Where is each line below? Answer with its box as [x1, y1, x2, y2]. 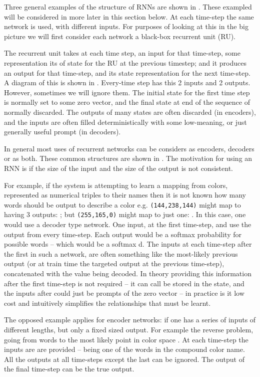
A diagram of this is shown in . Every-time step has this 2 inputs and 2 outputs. [4, 77, 250, 88]
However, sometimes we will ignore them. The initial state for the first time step [4, 87, 250, 97]
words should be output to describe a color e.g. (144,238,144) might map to [4, 199, 241, 210]
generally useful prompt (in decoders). [4, 126, 121, 137]
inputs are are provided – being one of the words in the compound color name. [4, 344, 245, 354]
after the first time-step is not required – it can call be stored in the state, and [4, 278, 244, 288]
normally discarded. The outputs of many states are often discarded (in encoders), [4, 106, 256, 117]
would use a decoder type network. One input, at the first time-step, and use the [4, 219, 251, 229]
